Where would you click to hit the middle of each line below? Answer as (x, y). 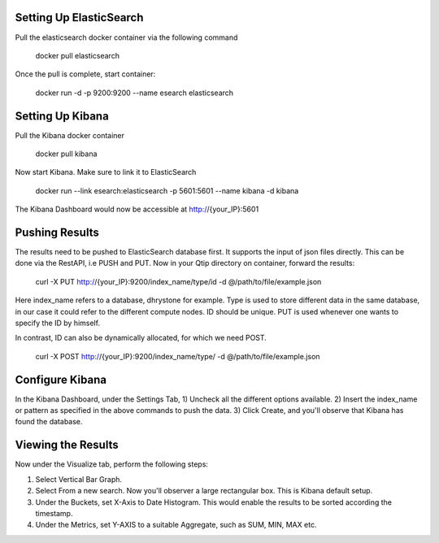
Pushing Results (57, 232)
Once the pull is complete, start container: (85, 74)
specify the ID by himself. (58, 323)
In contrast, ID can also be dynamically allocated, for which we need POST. (141, 338)
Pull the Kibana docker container (70, 135)
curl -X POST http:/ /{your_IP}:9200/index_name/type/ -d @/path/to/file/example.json (178, 356)
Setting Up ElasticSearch (79, 17)
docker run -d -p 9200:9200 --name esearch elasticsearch (135, 93)
